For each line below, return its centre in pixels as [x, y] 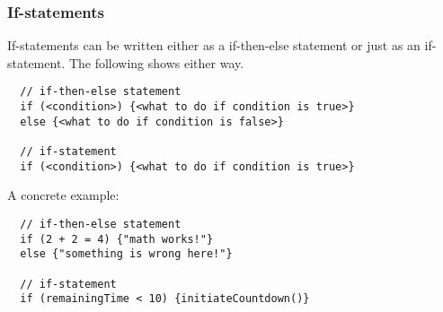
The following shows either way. [156, 62]
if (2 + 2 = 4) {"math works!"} [117, 239]
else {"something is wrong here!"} [126, 254]
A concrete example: [63, 195]
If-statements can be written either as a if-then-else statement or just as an [214, 45]
